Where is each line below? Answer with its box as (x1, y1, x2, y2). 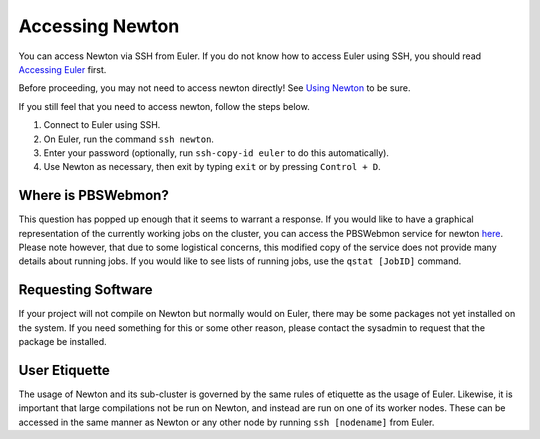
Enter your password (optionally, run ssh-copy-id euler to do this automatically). (43, 146, 390, 159)
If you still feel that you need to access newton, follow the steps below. (18, 100, 310, 112)
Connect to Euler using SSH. (43, 119, 161, 131)
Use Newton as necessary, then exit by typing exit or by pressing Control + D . (43, 161, 382, 173)
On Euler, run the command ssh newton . (43, 133, 215, 145)
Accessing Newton (18, 15, 180, 37)
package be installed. (18, 336, 107, 348)
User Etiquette (18, 361, 110, 379)
